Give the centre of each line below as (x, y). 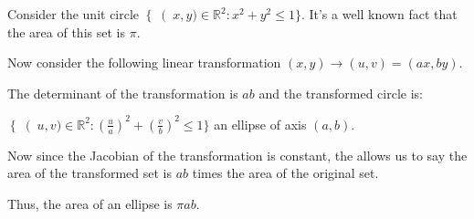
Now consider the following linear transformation (144, 63)
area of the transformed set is (90, 173)
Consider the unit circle (74, 14)
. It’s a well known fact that (379, 14)
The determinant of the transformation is (123, 93)
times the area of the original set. (285, 173)
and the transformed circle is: (341, 93)
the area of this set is (66, 31)
